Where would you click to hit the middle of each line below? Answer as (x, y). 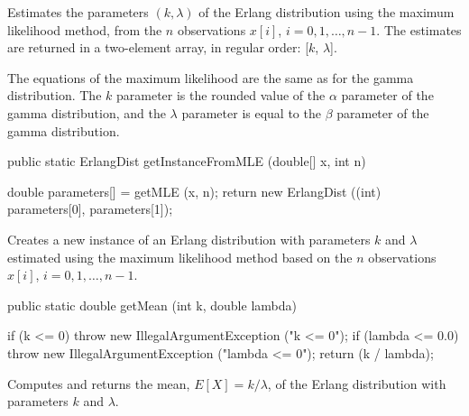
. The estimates (419, 29)
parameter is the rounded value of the (221, 95)
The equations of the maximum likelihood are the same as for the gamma (211, 77)
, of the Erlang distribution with (357, 383)
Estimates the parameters (78, 12)
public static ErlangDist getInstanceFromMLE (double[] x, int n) (187, 161)
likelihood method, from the (85, 29)
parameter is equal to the (251, 112)
